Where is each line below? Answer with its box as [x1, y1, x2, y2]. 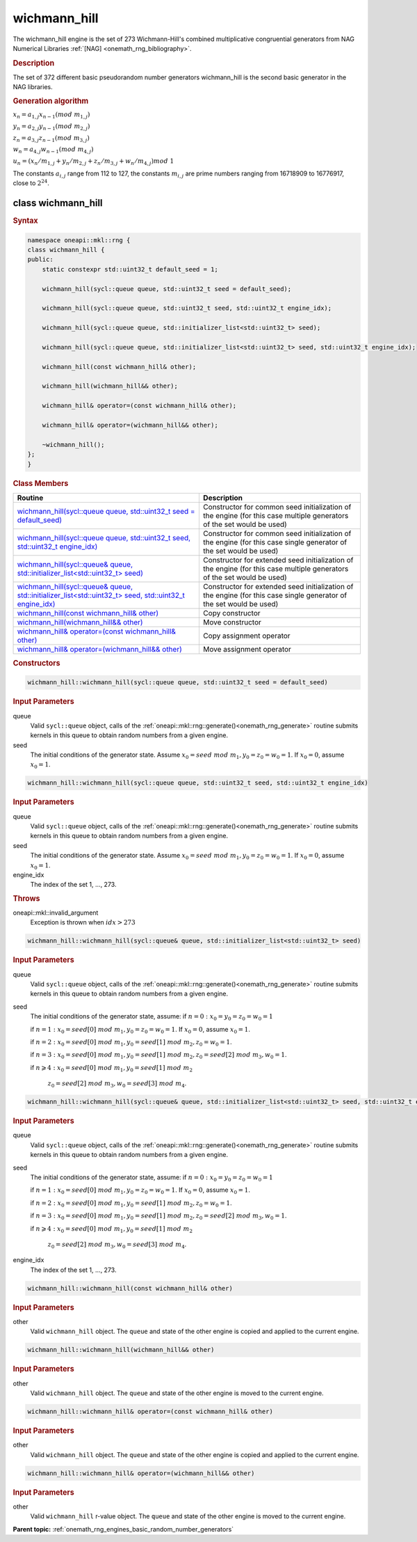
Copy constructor [202, 608, 261, 617]
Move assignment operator [202, 644, 292, 654]
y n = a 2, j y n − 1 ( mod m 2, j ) [13, 122, 90, 132]
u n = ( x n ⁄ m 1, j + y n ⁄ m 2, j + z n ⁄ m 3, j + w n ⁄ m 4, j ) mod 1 [13, 157, 174, 166]
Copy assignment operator [202, 631, 291, 640]
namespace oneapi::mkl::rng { [27, 236, 131, 244]
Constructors [13, 658, 60, 668]
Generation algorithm [13, 96, 89, 106]
